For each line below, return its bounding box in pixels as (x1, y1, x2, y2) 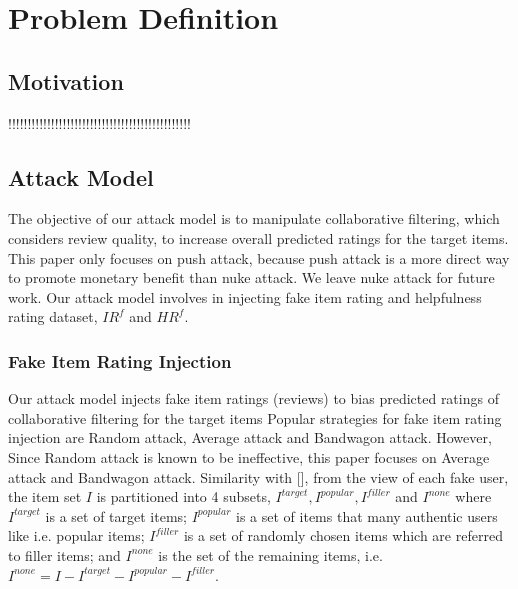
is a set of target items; (45, 505, 187, 526)
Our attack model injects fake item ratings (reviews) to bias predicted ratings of (8, 388, 499, 409)
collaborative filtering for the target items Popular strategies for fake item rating (8, 407, 502, 428)
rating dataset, (8, 306, 98, 327)
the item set (8, 486, 82, 507)
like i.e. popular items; (8, 525, 145, 546)
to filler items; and (8, 544, 121, 565)
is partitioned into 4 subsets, (96, 486, 271, 507)
